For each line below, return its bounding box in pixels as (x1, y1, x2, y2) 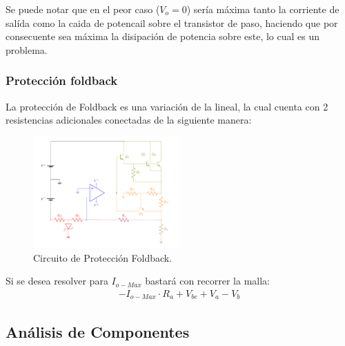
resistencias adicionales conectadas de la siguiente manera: (6, 113, 252, 127)
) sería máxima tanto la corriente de (186, 2, 339, 16)
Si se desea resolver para (6, 273, 108, 288)
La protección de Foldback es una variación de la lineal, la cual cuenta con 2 (6, 99, 328, 113)
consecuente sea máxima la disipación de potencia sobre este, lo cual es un (6, 29, 320, 44)
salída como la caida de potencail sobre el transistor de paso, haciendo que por (6, 15, 338, 30)
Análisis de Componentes (6, 320, 190, 342)
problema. (6, 42, 48, 57)
